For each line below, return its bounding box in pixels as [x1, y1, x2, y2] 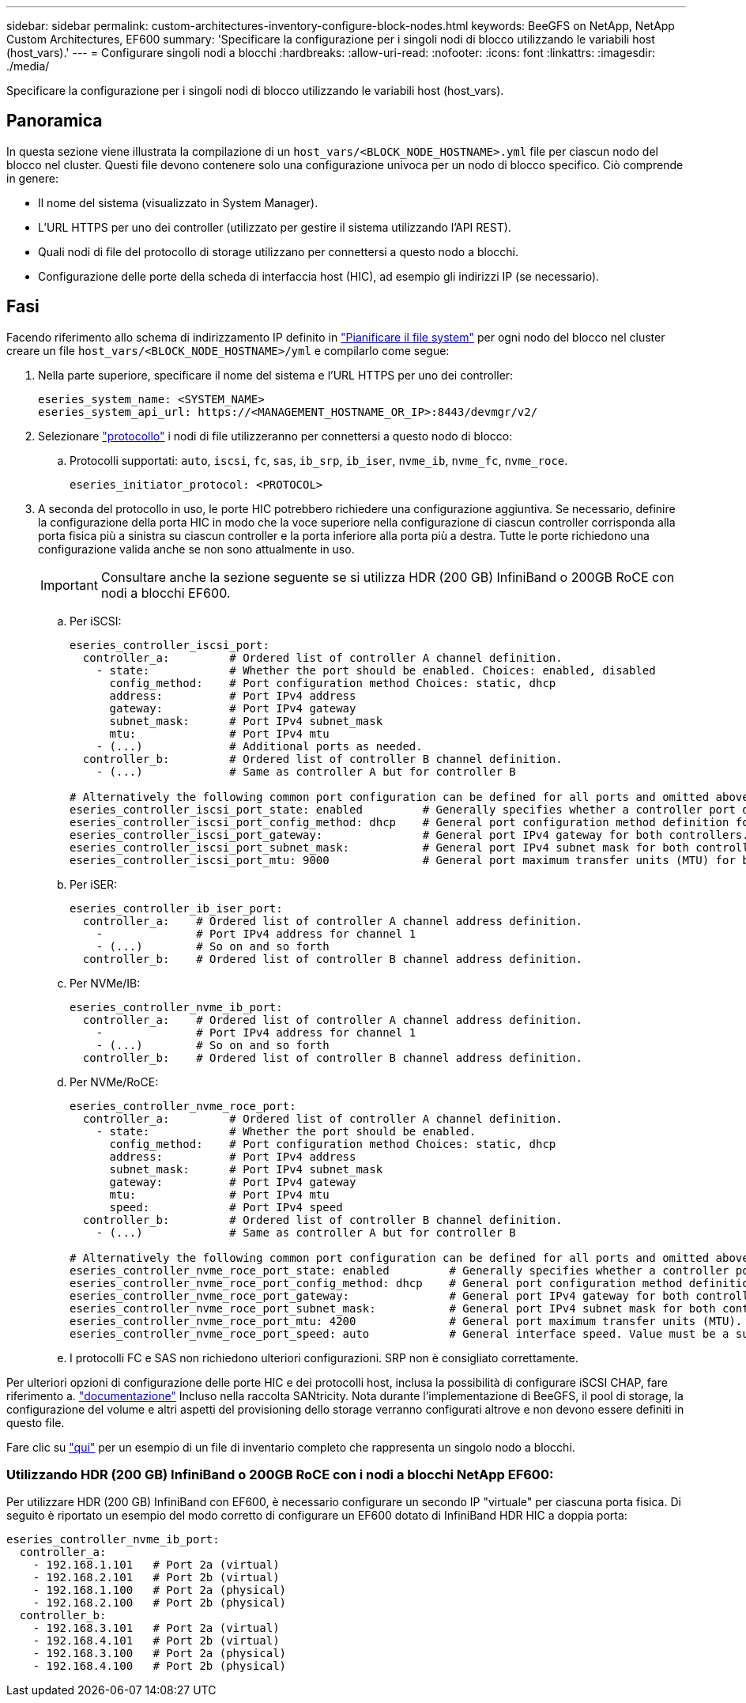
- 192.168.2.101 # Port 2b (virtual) [32, 1571, 280, 1584]
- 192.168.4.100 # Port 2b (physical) [32, 1660, 287, 1673]
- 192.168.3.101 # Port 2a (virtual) [32, 1622, 280, 1635]
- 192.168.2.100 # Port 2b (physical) [32, 1596, 287, 1610]
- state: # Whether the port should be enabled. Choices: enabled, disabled [96, 663, 656, 677]
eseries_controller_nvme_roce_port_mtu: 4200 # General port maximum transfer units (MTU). [70, 1314, 743, 1327]
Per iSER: [70, 877, 118, 891]
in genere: [6, 171, 59, 185]
